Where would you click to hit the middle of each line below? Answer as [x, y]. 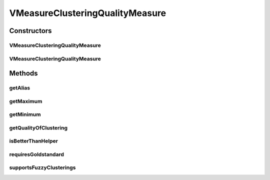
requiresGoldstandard [37, 154]
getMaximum [26, 101]
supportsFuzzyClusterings [42, 167]
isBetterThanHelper [34, 141]
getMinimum [25, 114]
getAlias [19, 88]
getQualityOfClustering [38, 127]
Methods [23, 73]
